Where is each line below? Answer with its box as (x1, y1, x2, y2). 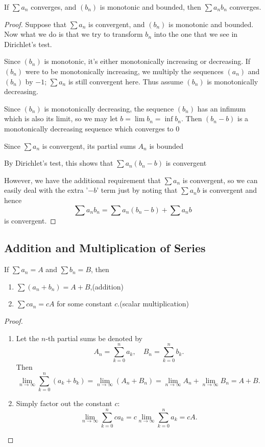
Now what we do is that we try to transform (4, 29, 143, 39)
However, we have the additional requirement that (4, 174, 161, 185)
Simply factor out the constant (16, 398, 112, 409)
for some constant (57, 298, 112, 309)
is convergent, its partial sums (42, 140, 136, 151)
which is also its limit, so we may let (4, 113, 118, 124)
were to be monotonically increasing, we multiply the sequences (25, 65, 224, 76)
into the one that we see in (154, 29, 238, 39)
